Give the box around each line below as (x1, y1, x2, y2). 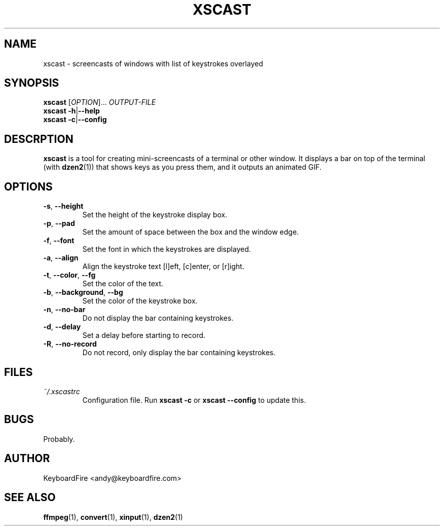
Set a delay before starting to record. (82, 331, 206, 340)
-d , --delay (43, 322, 81, 331)
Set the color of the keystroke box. (82, 296, 198, 306)
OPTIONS (4, 180, 53, 193)
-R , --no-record (43, 339, 97, 349)
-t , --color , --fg (43, 271, 96, 280)
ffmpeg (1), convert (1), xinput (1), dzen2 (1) (43, 512, 183, 521)
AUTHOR (4, 452, 50, 465)
